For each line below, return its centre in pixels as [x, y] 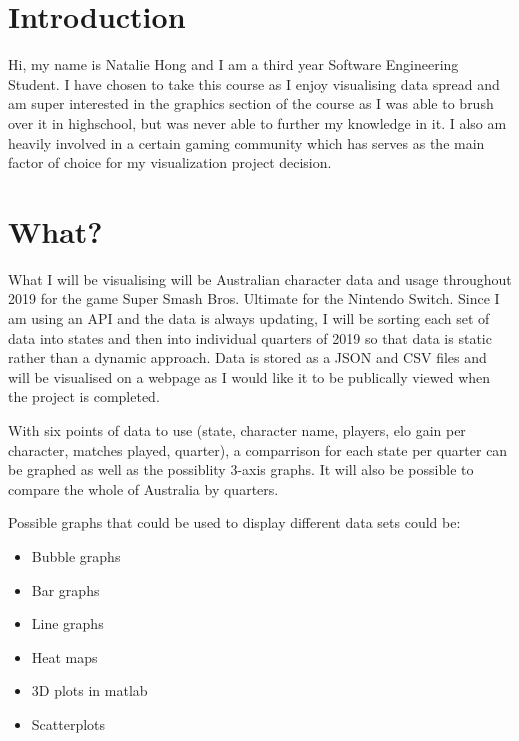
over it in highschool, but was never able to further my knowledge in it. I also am [257, 122]
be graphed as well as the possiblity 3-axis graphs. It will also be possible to [241, 469]
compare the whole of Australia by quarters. [143, 488]
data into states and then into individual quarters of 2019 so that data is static [250, 337]
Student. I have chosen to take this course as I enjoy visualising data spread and [254, 83]
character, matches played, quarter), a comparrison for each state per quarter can [258, 449]
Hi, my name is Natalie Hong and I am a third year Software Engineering [233, 64]
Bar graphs [65, 589]
